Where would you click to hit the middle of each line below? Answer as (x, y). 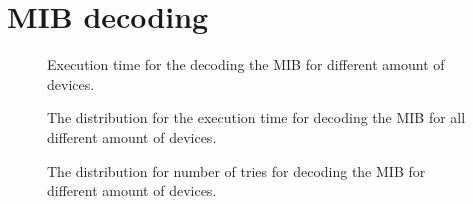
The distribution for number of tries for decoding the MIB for (236, 170)
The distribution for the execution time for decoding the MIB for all (256, 117)
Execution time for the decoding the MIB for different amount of (246, 64)
